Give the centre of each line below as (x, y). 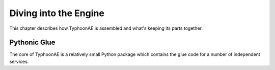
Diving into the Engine (57, 13)
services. (19, 61)
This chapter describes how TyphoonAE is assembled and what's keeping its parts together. (106, 28)
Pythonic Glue (32, 43)
